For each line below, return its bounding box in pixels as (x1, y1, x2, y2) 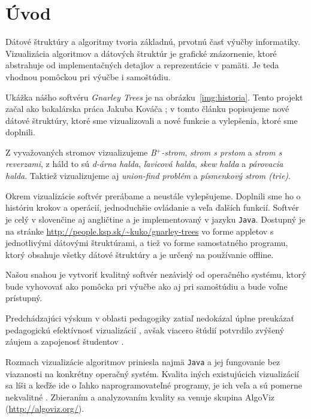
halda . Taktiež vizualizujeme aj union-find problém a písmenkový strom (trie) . (5, 169, 291, 182)
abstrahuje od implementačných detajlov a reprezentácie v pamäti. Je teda (5, 59, 279, 71)
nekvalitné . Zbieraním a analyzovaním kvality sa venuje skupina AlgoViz (5, 390, 274, 403)
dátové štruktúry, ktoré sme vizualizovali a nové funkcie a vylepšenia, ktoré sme (5, 114, 298, 126)
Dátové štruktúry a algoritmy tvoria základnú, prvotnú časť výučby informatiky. (5, 35, 300, 48)
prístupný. (5, 292, 43, 304)
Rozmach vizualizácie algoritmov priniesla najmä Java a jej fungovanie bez (5, 355, 280, 368)
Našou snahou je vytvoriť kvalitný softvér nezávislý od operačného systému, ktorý (5, 268, 306, 281)
